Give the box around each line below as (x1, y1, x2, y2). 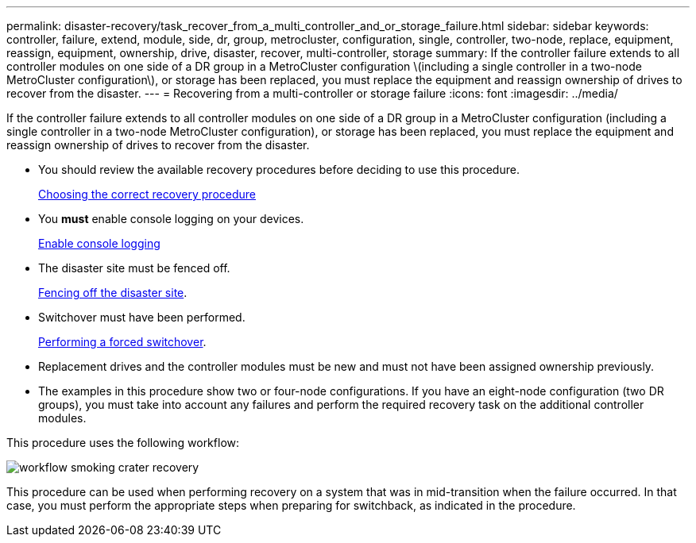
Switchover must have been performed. (38, 310, 246, 324)
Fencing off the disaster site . (38, 286, 188, 299)
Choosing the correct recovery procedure (38, 187, 257, 201)
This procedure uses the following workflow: (6, 436, 240, 449)
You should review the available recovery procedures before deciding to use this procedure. (38, 163, 520, 176)
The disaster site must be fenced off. (38, 261, 230, 275)
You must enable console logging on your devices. (38, 212, 304, 225)
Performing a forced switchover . (38, 335, 207, 349)
